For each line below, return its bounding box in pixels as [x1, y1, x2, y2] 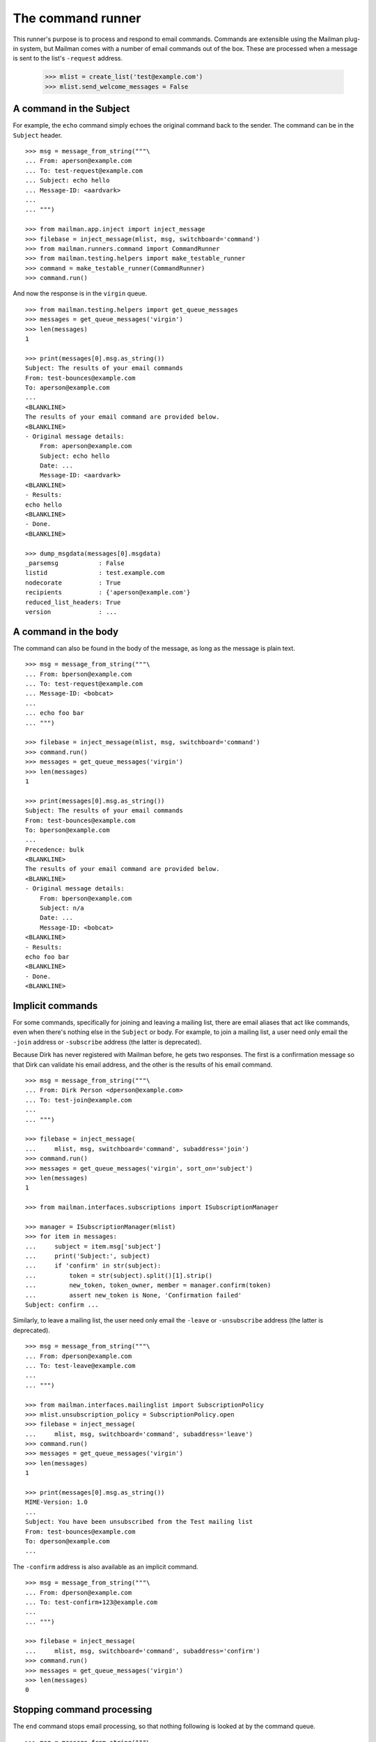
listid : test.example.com [25, 569, 165, 577]
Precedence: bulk [25, 845, 84, 854]
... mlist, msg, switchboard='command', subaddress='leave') [25, 1430, 253, 1438]
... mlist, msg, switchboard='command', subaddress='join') [25, 1145, 250, 1153]
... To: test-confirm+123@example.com [25, 1598, 158, 1606]
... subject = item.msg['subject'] [25, 1242, 162, 1250]
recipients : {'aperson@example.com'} [25, 589, 191, 596]
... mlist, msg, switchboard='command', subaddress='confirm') [25, 1647, 260, 1655]
